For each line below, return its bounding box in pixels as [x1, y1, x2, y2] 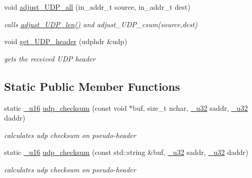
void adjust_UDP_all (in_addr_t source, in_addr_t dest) [4, 2, 191, 12]
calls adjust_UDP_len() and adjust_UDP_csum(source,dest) [4, 18, 198, 29]
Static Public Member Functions [4, 78, 180, 94]
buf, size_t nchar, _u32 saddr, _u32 [133, 102, 248, 113]
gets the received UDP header [4, 53, 96, 64]
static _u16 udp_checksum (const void [4, 102, 127, 113]
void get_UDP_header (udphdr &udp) [4, 36, 128, 47]
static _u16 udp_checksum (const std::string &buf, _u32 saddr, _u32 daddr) [4, 147, 248, 157]
